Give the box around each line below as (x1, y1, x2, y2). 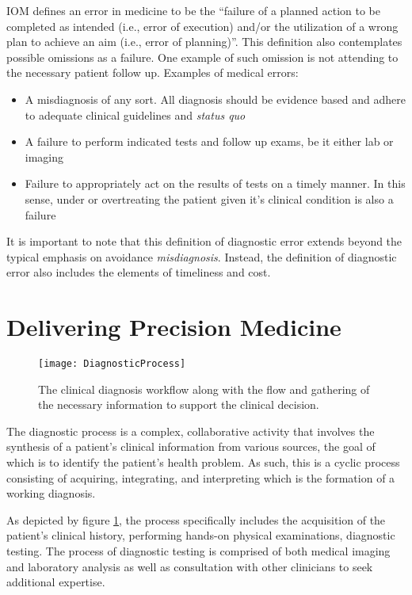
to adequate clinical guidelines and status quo (25, 106, 246, 123)
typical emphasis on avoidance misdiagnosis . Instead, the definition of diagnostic (6, 248, 397, 265)
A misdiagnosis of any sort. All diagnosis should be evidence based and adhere (25, 90, 406, 107)
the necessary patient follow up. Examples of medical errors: (6, 64, 299, 81)
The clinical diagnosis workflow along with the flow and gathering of (38, 380, 370, 397)
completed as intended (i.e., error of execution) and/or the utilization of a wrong (6, 17, 399, 34)
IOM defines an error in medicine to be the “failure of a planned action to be (6, 2, 380, 18)
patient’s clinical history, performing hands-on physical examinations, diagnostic (6, 527, 395, 544)
